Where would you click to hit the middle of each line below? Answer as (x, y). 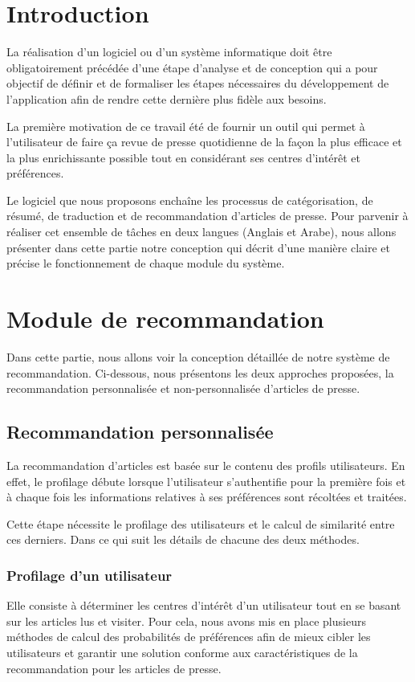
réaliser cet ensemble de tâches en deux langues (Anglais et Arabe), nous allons (201, 232)
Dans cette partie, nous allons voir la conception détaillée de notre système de (198, 356)
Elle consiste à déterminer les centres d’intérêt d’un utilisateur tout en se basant (204, 605)
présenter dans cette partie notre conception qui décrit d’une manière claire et (198, 247)
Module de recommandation (165, 319)
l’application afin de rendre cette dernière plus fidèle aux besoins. (167, 98)
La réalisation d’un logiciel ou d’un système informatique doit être (169, 52)
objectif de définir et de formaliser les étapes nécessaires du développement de (198, 83)
